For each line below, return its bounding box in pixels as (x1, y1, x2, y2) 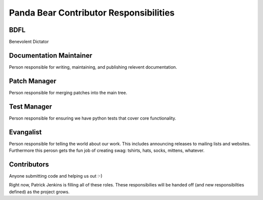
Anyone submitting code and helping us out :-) (9, 173, 102, 179)
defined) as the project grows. (9, 189, 70, 195)
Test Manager (9, 102, 52, 110)
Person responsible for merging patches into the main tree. (9, 90, 128, 95)
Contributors (9, 160, 49, 168)
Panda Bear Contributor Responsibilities (9, 7, 175, 18)
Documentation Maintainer (9, 51, 93, 59)
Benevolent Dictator (9, 39, 49, 45)
